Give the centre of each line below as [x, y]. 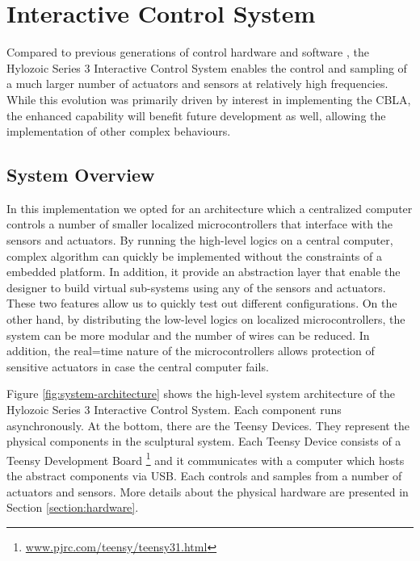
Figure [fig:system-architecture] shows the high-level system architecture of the [201, 394]
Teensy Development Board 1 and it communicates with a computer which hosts [206, 458]
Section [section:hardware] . [73, 507]
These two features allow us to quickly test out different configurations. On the [202, 303]
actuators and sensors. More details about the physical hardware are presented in [208, 491]
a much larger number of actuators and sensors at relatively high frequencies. [197, 84]
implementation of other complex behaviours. [119, 131]
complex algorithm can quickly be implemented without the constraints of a [194, 255]
